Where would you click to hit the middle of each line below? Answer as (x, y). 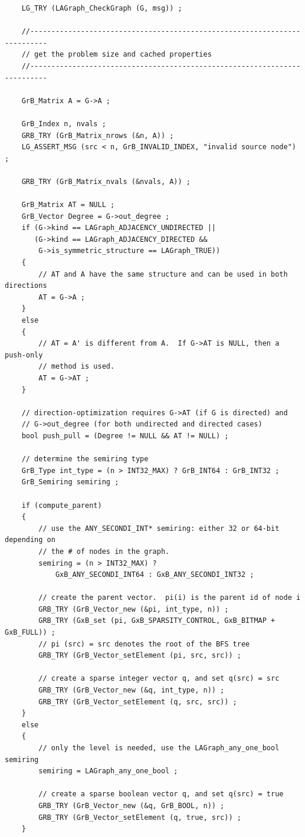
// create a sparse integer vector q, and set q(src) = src (159, 679)
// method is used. (77, 367)
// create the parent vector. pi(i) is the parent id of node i (170, 598)
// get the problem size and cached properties (117, 55)
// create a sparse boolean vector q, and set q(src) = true (161, 794)
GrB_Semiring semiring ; (70, 482)
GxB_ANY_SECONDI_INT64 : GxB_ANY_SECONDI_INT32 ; (155, 575)
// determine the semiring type (85, 459)
